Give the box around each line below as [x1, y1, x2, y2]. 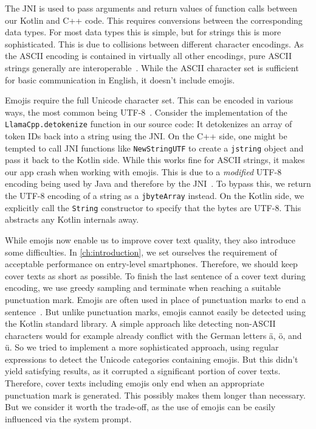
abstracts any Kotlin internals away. [5, 213, 139, 226]
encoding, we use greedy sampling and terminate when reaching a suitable [5, 281, 281, 294]
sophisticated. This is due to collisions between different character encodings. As [5, 37, 304, 50]
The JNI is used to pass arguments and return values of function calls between [5, 2, 298, 14]
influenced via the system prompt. [5, 412, 132, 425]
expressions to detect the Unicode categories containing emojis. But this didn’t [5, 352, 298, 365]
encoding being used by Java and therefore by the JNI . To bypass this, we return [5, 177, 311, 190]
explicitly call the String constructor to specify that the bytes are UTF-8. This [5, 201, 301, 214]
